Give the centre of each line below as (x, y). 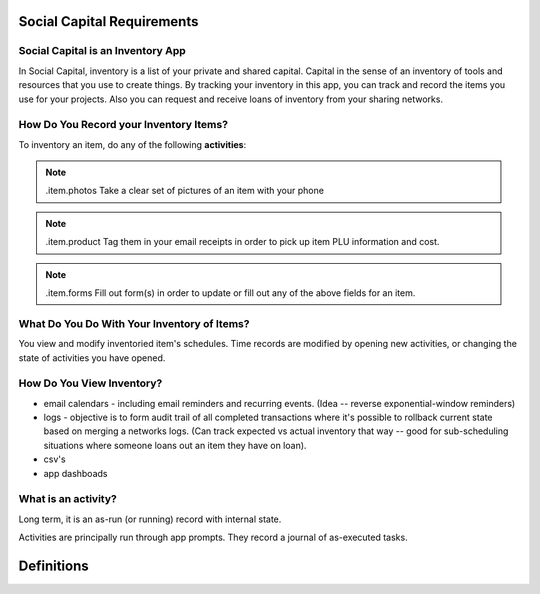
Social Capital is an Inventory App (102, 51)
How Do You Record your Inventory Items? (123, 125)
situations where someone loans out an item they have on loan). (175, 445)
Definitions (53, 566)
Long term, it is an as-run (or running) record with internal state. (150, 519)
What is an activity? (67, 499)
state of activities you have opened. (92, 357)
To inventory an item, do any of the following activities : (132, 144)
